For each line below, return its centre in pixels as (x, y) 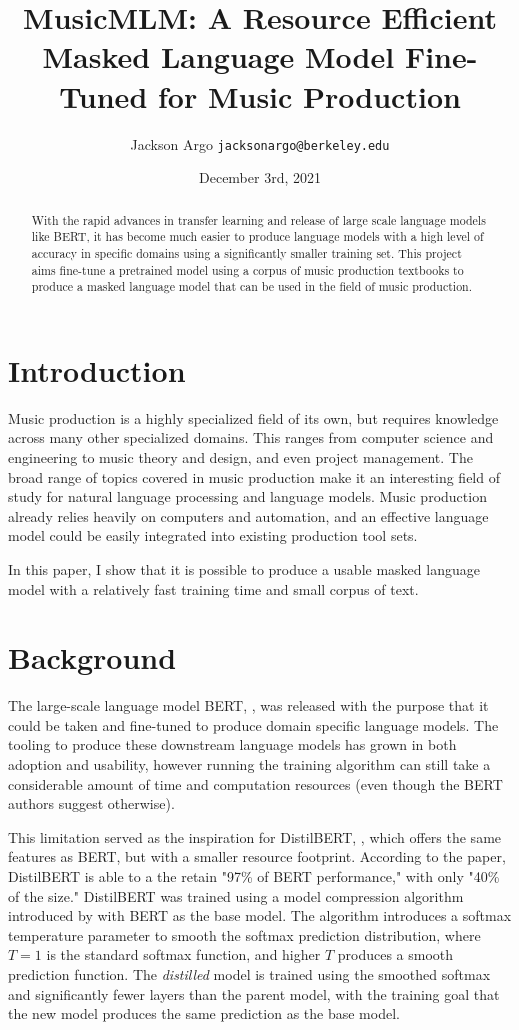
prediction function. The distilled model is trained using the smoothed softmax (249, 973)
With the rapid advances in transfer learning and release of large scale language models (258, 219)
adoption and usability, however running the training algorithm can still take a (249, 764)
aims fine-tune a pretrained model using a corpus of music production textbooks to (247, 269)
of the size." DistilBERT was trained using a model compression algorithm (236, 895)
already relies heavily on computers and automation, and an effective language (248, 515)
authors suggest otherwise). (91, 803)
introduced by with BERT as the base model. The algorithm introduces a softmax (260, 915)
